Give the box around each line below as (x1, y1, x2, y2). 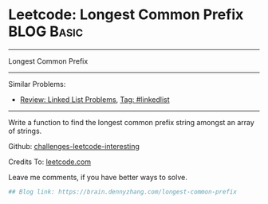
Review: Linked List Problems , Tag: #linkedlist (19, 94, 170, 104)
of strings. (8, 126, 42, 135)
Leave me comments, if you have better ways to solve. (8, 172, 187, 182)
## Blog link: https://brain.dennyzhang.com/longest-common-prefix (8, 187, 238, 196)
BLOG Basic (8, 22, 84, 41)
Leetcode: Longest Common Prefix (8, 6, 244, 24)
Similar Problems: (8, 79, 66, 88)
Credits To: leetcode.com (8, 157, 92, 167)
